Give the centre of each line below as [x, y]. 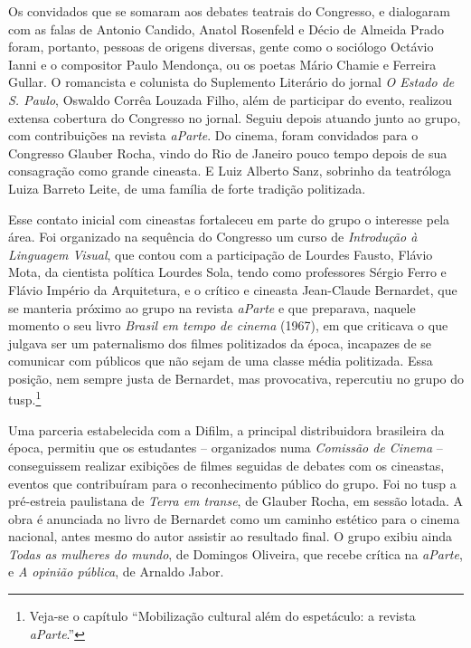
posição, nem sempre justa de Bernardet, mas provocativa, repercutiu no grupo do [236, 378]
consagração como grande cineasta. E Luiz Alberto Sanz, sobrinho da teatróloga [230, 171]
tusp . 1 [25, 398]
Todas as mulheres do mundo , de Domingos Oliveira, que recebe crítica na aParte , [235, 553]
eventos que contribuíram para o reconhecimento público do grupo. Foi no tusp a [232, 483]
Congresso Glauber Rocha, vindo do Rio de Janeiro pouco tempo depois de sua [228, 152]
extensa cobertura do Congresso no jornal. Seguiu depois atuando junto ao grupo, [235, 117]
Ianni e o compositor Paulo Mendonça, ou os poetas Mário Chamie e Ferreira [222, 64]
